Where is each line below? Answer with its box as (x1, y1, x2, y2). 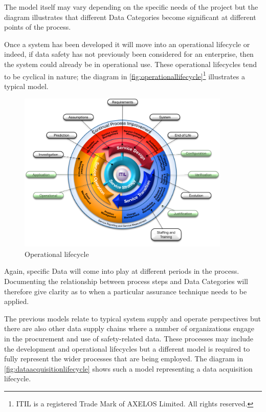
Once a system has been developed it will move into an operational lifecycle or (4, 38, 250, 49)
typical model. (4, 80, 49, 91)
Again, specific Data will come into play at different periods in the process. (4, 266, 239, 276)
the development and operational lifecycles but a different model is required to (4, 343, 250, 354)
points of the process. (4, 21, 71, 32)
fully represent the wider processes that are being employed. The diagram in (4, 353, 243, 364)
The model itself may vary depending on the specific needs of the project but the (4, 2, 258, 12)
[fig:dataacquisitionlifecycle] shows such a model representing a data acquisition (4, 363, 253, 374)
